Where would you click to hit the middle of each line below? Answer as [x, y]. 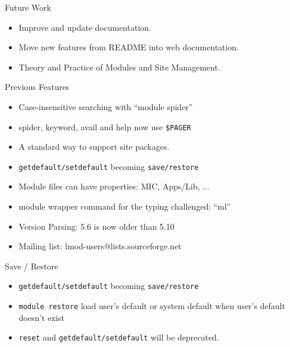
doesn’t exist [41, 317]
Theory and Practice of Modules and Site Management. [120, 67]
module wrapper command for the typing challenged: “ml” [125, 206]
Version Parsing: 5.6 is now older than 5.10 [96, 226]
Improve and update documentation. [85, 27]
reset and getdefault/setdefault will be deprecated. [119, 337]
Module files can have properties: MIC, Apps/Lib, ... [114, 186]
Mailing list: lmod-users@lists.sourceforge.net [100, 246]
